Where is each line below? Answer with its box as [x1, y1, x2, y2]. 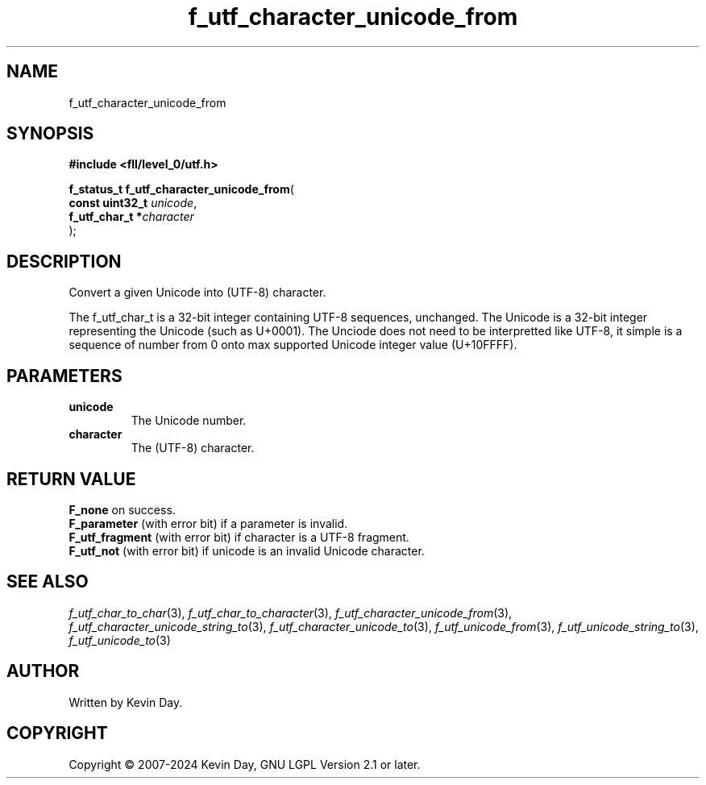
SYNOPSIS [6, 123, 94, 144]
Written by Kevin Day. [69, 695, 183, 709]
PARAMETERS [6, 365, 123, 386]
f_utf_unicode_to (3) [69, 633, 171, 647]
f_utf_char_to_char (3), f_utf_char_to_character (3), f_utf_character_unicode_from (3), [69, 605, 513, 620]
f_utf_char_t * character [69, 210, 194, 224]
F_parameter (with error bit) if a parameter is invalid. [69, 516, 348, 530]
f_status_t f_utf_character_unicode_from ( [69, 182, 294, 197]
